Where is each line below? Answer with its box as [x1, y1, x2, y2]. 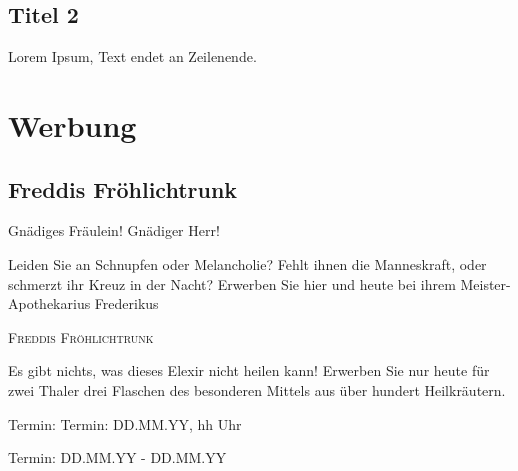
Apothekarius [8, 293, 91, 314]
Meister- [460, 273, 511, 294]
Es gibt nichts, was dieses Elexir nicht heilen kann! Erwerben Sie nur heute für [8, 360, 490, 381]
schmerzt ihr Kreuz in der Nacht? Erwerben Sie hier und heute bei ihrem [8, 273, 456, 294]
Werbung [8, 104, 137, 145]
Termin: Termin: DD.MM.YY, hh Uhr [8, 413, 242, 434]
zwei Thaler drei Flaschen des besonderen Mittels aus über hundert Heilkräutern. [8, 379, 506, 400]
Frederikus [94, 293, 159, 314]
